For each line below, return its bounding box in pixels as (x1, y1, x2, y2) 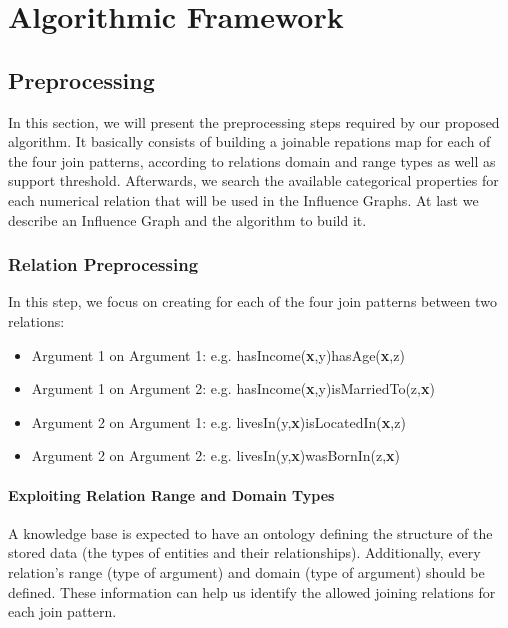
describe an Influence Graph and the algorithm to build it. (8, 209, 367, 230)
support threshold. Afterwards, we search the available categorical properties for (8, 170, 499, 191)
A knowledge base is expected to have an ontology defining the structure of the (8, 522, 493, 543)
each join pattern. (8, 601, 117, 622)
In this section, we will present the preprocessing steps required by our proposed (8, 111, 500, 132)
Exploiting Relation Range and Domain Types (8, 484, 335, 505)
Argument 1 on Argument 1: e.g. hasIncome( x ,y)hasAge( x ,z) (31, 344, 405, 365)
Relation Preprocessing (8, 252, 199, 277)
